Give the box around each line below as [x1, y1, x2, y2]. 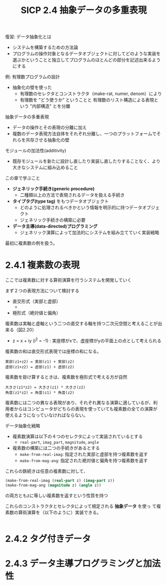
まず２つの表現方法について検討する [5, 288, 80, 294]
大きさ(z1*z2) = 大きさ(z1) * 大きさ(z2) [5, 385, 86, 390]
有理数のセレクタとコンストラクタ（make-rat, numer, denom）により [19, 91, 162, 97]
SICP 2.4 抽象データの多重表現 [20, 5, 147, 16]
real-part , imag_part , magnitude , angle [19, 439, 99, 445]
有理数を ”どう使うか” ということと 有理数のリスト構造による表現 [19, 97, 155, 103]
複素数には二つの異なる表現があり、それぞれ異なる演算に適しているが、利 [5, 399, 158, 405]
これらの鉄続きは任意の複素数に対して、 [5, 468, 88, 474]
